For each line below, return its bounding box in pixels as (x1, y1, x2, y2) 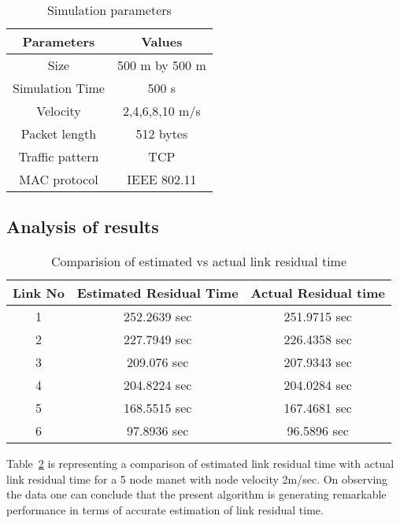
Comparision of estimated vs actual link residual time (50, 252, 347, 271)
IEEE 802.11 (127, 170, 197, 188)
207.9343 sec (283, 353, 352, 372)
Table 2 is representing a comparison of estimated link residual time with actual (6, 455, 394, 472)
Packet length (20, 124, 97, 143)
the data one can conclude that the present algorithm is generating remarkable (6, 486, 387, 503)
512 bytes (135, 124, 188, 143)
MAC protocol (19, 170, 98, 188)
